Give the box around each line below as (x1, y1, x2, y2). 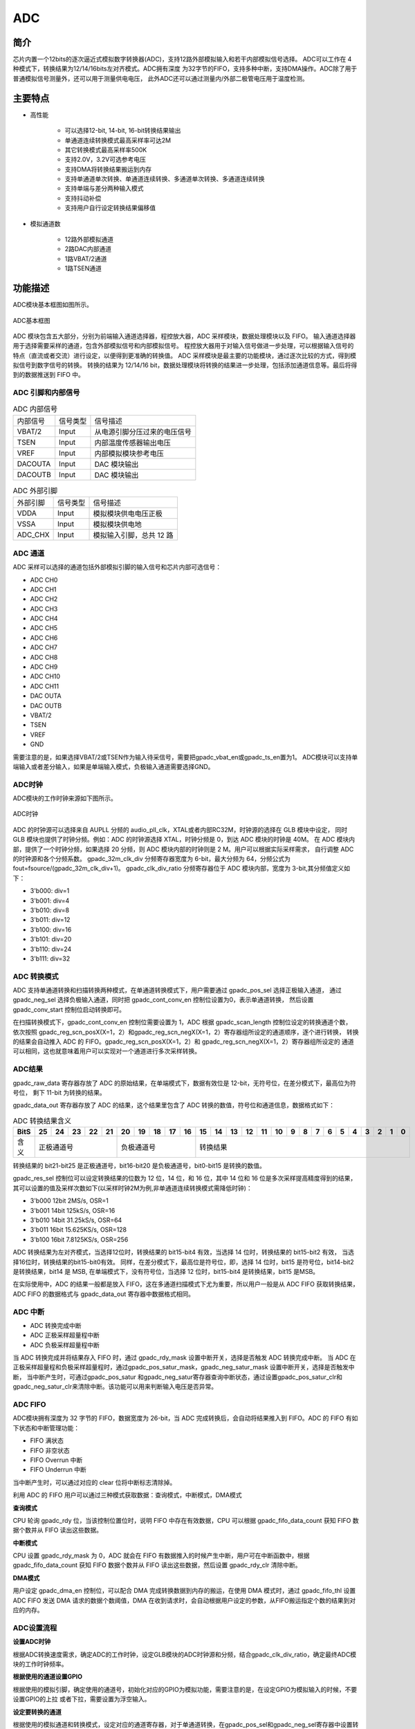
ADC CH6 (30, 634, 58, 642)
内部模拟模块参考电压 (94, 448, 164, 458)
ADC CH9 (30, 663, 58, 671)
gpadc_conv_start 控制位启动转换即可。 (12, 1005, 126, 1013)
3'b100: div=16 (30, 925, 72, 934)
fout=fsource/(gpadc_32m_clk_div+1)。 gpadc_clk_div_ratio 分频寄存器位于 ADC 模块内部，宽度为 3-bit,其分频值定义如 (12, 864, 351, 873)
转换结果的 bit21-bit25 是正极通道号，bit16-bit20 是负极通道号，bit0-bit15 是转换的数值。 (12, 1162, 266, 1170)
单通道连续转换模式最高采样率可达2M (64, 136, 172, 145)
